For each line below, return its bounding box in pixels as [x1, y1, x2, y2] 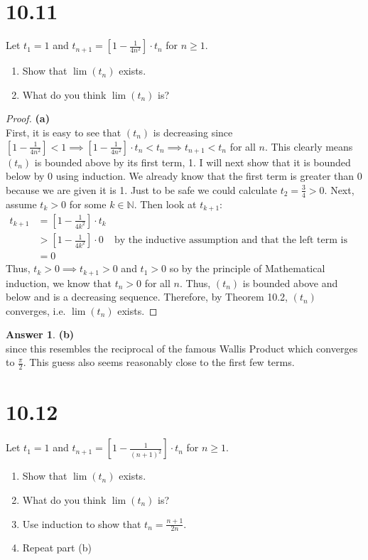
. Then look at [134, 196, 197, 211]
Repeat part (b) [22, 540, 92, 555]
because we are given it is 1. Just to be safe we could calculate [6, 182, 277, 197]
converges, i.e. [6, 303, 66, 318]
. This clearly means [264, 139, 353, 154]
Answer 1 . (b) [6, 327, 75, 342]
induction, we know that [6, 275, 112, 290]
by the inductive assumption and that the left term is [114, 235, 347, 246]
